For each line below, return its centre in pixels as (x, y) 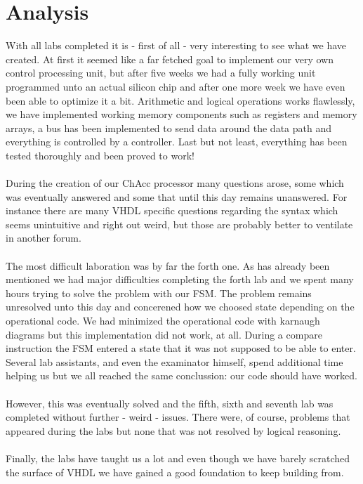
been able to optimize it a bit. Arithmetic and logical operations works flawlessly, (180, 100)
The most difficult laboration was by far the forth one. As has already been (168, 265)
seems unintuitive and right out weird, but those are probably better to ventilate (179, 224)
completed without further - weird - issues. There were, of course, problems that (178, 417)
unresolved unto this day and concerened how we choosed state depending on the (180, 307)
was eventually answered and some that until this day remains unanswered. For (177, 196)
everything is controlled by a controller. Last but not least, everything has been (177, 142)
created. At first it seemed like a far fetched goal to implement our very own (170, 59)
